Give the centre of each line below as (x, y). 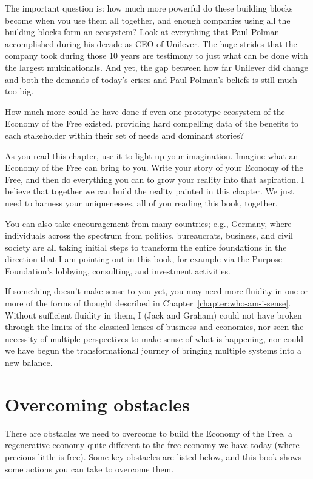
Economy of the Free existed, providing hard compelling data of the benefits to (152, 123)
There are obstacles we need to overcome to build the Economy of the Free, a (149, 433)
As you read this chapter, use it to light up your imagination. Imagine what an (152, 155)
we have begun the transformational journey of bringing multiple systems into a (153, 350)
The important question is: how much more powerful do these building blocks (149, 8)
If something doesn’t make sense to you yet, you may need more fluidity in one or (157, 291)
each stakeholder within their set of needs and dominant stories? (125, 135)
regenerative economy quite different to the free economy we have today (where (152, 445)
